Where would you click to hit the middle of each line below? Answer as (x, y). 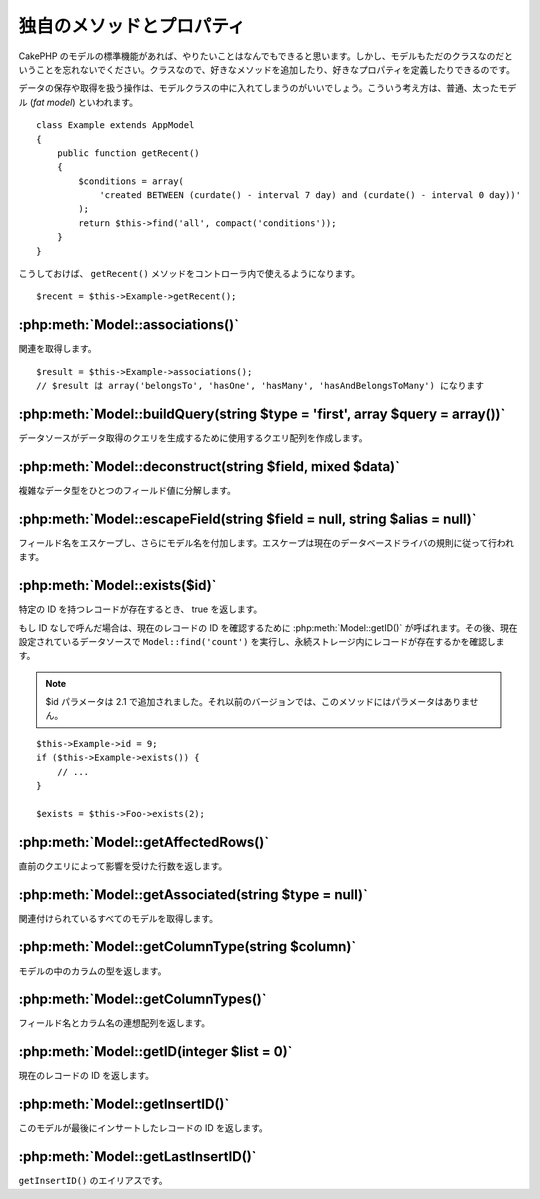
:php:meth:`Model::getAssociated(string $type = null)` (193, 894)
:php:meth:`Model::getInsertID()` (124, 1104)
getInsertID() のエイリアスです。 (93, 1181)
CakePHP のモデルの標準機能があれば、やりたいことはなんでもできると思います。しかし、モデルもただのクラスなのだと (266, 56)
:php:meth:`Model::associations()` (129, 325)
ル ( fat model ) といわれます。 (78, 102)
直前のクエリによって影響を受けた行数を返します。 (123, 866)
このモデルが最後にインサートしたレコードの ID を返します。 (143, 1128)
